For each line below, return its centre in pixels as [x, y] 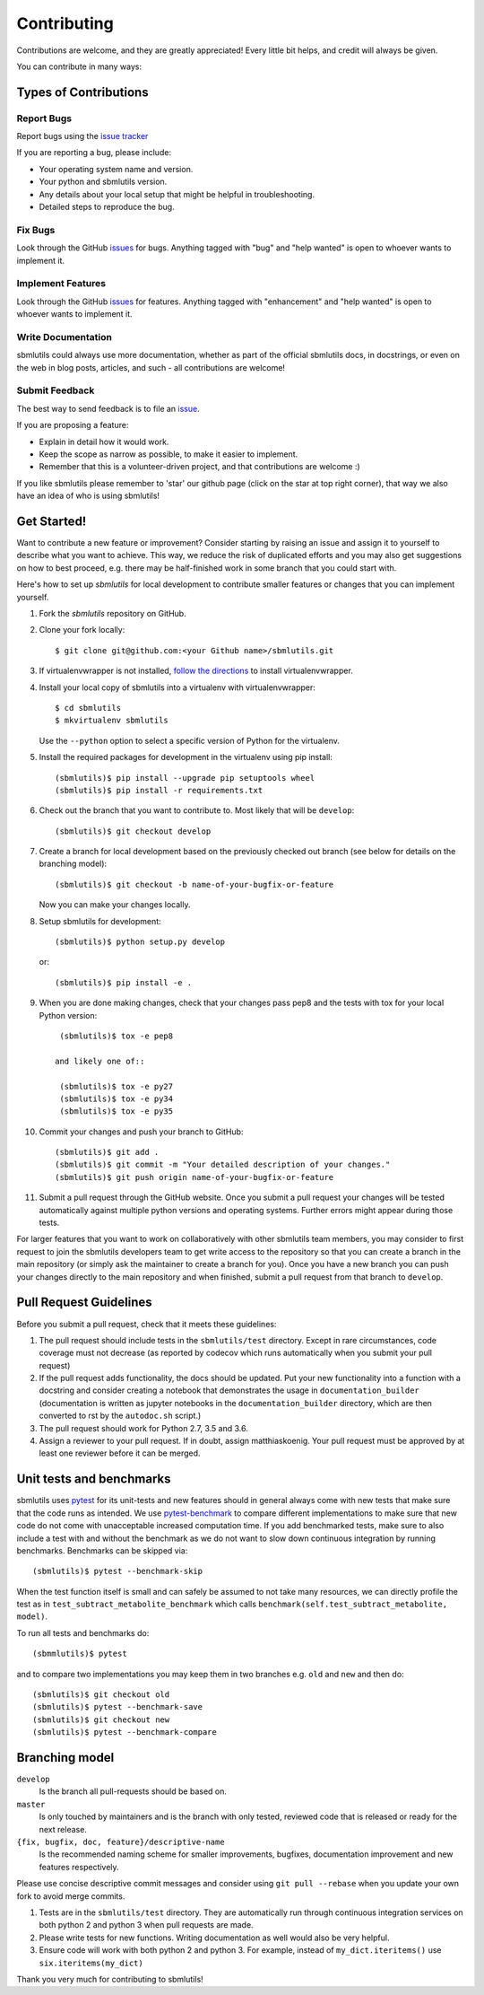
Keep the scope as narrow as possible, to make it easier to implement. [169, 454]
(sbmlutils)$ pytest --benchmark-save [118, 1707]
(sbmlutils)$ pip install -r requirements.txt [159, 790]
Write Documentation [64, 337]
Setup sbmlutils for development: [100, 921]
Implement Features [61, 284]
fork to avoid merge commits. [71, 1896]
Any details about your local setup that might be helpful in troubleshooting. [177, 194]
